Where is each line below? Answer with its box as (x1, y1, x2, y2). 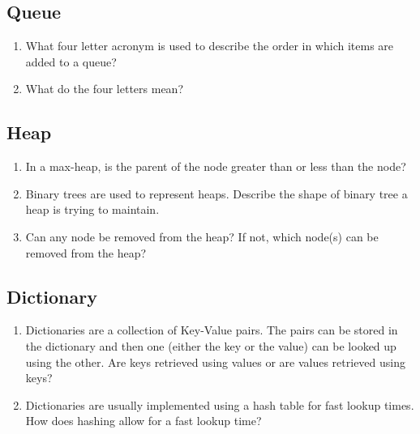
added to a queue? (25, 53, 117, 70)
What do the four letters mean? (25, 80, 184, 97)
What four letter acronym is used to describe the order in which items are (25, 37, 394, 54)
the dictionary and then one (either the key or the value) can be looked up (25, 337, 396, 354)
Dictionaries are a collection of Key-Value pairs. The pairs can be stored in (25, 321, 398, 338)
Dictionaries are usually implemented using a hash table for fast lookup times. (25, 396, 414, 413)
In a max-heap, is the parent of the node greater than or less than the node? (25, 158, 406, 175)
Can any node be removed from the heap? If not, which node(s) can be (25, 228, 379, 245)
